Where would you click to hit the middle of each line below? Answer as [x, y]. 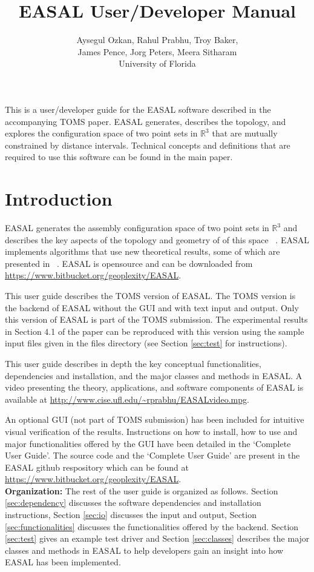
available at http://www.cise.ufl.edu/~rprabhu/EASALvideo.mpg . [127, 399]
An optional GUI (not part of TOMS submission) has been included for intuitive [155, 419]
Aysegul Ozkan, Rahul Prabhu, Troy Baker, [157, 40]
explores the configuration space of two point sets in [101, 133]
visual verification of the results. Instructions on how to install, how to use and [151, 431]
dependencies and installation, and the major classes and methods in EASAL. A [154, 375]
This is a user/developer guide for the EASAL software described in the [138, 109]
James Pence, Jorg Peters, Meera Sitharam [157, 51]
